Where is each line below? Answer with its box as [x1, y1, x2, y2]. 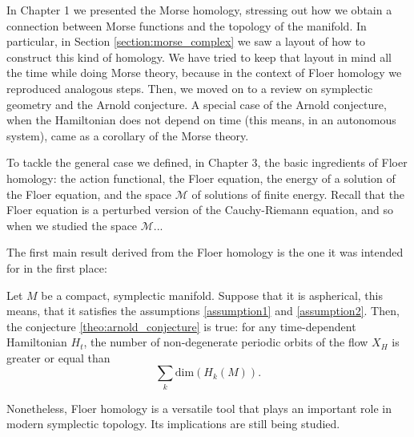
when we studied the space [6, 216, 138, 233]
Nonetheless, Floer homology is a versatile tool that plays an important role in [6, 399, 392, 416]
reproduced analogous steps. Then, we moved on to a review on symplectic [6, 79, 373, 96]
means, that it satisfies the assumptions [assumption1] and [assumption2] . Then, [6, 302, 400, 319]
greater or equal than [6, 349, 111, 366]
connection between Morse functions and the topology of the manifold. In [6, 17, 367, 34]
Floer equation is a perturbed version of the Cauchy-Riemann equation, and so [6, 201, 394, 218]
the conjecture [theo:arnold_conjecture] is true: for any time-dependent [6, 318, 356, 334]
